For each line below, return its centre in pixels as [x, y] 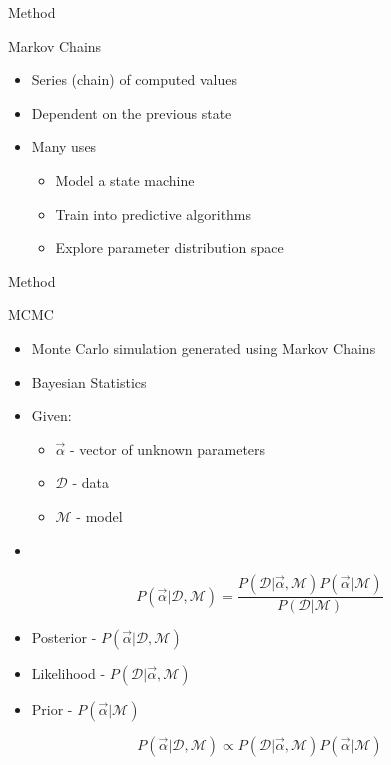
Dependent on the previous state [131, 112]
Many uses [64, 146]
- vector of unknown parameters [168, 448]
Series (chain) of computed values [134, 79]
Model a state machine [125, 179]
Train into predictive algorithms [153, 213]
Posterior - [64, 637]
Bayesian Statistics [89, 381]
